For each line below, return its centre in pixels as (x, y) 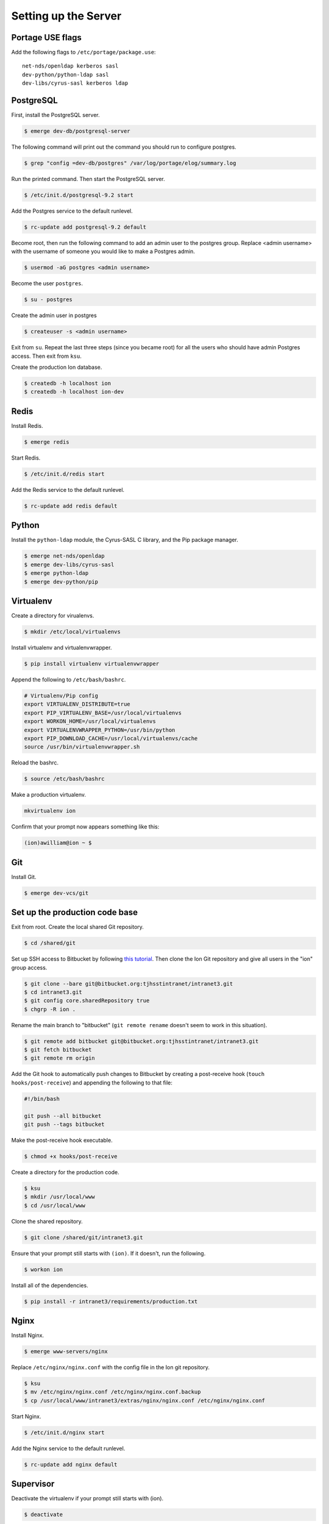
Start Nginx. (26, 1416)
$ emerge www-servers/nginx (66, 1351)
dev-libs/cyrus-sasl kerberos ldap (75, 83)
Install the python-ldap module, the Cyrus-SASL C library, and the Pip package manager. (125, 540)
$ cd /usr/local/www (55, 1205)
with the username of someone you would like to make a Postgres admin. (103, 251)
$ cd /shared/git (50, 943)
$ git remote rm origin (60, 1058)
